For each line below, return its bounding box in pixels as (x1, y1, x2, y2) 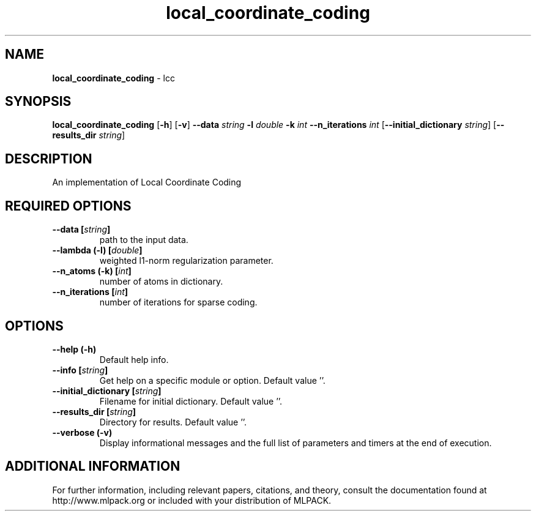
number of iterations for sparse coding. (99, 297, 258, 308)
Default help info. (99, 354, 169, 365)
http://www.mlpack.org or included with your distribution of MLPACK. (52, 495, 332, 506)
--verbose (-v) (52, 427, 113, 438)
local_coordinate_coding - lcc (52, 72, 175, 83)
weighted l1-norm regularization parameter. (99, 255, 274, 266)
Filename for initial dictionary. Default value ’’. (99, 395, 283, 406)
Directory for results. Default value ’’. (99, 416, 247, 427)
